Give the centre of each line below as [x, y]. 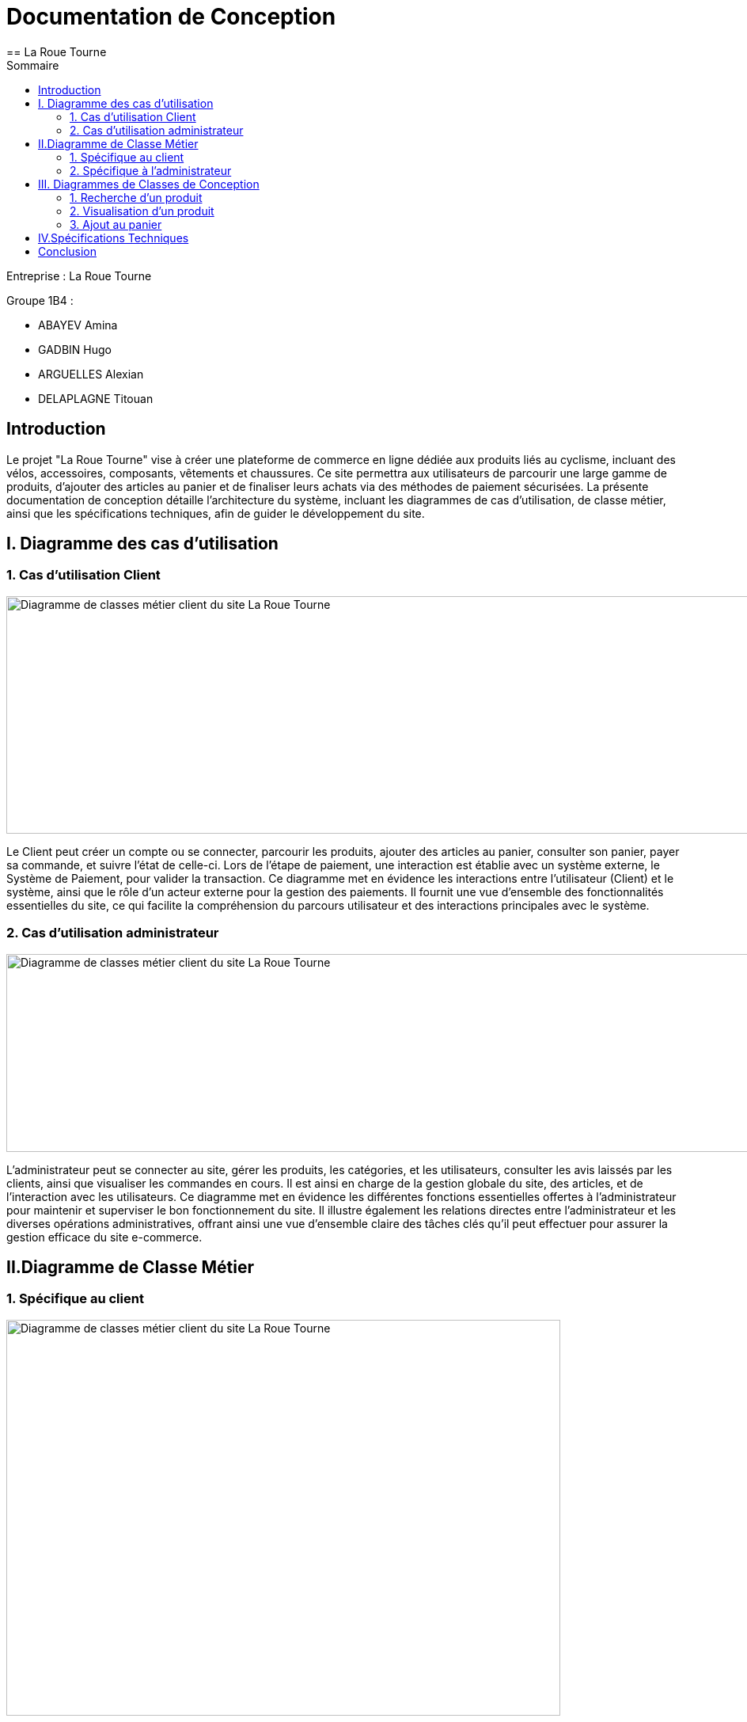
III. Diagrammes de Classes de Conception [149, 184]
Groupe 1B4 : [40, 300]
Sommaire [33, 65]
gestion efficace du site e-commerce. [104, 1237]
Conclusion [68, 251]
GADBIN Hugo [75, 349]
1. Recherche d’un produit [136, 197]
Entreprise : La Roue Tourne [79, 276]
